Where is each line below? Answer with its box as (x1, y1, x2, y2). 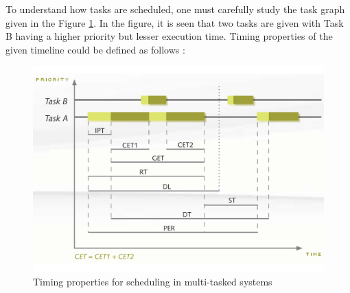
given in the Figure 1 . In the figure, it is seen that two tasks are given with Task (5, 15, 344, 30)
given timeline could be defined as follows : (5, 42, 185, 56)
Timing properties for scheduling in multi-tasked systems (33, 274, 272, 288)
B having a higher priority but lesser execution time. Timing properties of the (5, 29, 333, 43)
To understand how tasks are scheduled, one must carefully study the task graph (5, 2, 345, 16)
